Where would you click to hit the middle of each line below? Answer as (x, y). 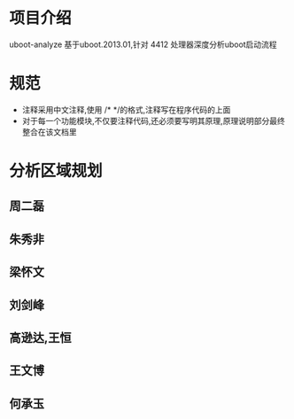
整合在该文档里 (49, 132)
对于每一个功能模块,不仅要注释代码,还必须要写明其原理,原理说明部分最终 (153, 120)
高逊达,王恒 (41, 338)
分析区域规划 (56, 171)
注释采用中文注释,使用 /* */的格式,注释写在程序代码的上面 (126, 109)
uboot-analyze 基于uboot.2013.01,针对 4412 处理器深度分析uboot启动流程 (143, 44)
